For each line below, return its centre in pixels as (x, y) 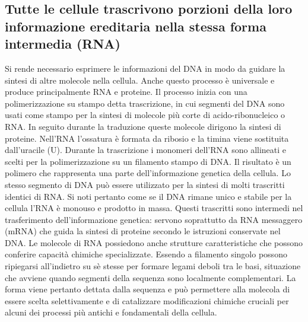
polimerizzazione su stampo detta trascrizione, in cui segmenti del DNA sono (145, 103)
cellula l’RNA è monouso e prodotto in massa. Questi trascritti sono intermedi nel (154, 208)
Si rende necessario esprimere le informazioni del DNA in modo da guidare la (145, 68)
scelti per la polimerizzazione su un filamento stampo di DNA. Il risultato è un (148, 161)
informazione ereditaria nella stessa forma (136, 26)
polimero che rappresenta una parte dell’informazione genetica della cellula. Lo (148, 173)
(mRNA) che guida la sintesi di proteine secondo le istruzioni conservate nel (143, 231)
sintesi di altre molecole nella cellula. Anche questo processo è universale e (140, 80)
